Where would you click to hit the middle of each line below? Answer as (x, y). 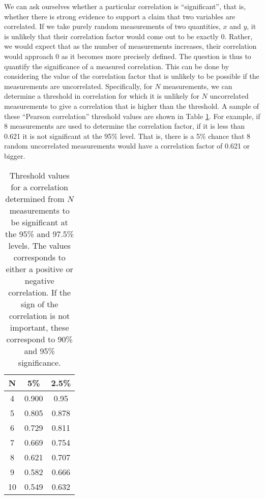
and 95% (39, 350)
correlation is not (40, 315)
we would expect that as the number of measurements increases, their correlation (130, 46)
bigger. (15, 155)
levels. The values (39, 245)
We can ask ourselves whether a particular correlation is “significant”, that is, (125, 6)
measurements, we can (198, 86)
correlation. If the (40, 292)
